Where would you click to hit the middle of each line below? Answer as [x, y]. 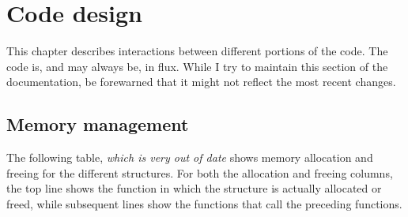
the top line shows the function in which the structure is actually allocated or [194, 188]
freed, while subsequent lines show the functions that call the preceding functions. [204, 203]
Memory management [98, 124]
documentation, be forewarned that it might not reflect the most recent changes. [201, 82]
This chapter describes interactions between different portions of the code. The [197, 51]
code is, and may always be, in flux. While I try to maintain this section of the [197, 66]
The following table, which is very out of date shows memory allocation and [190, 157]
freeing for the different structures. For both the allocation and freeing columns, [200, 172]
